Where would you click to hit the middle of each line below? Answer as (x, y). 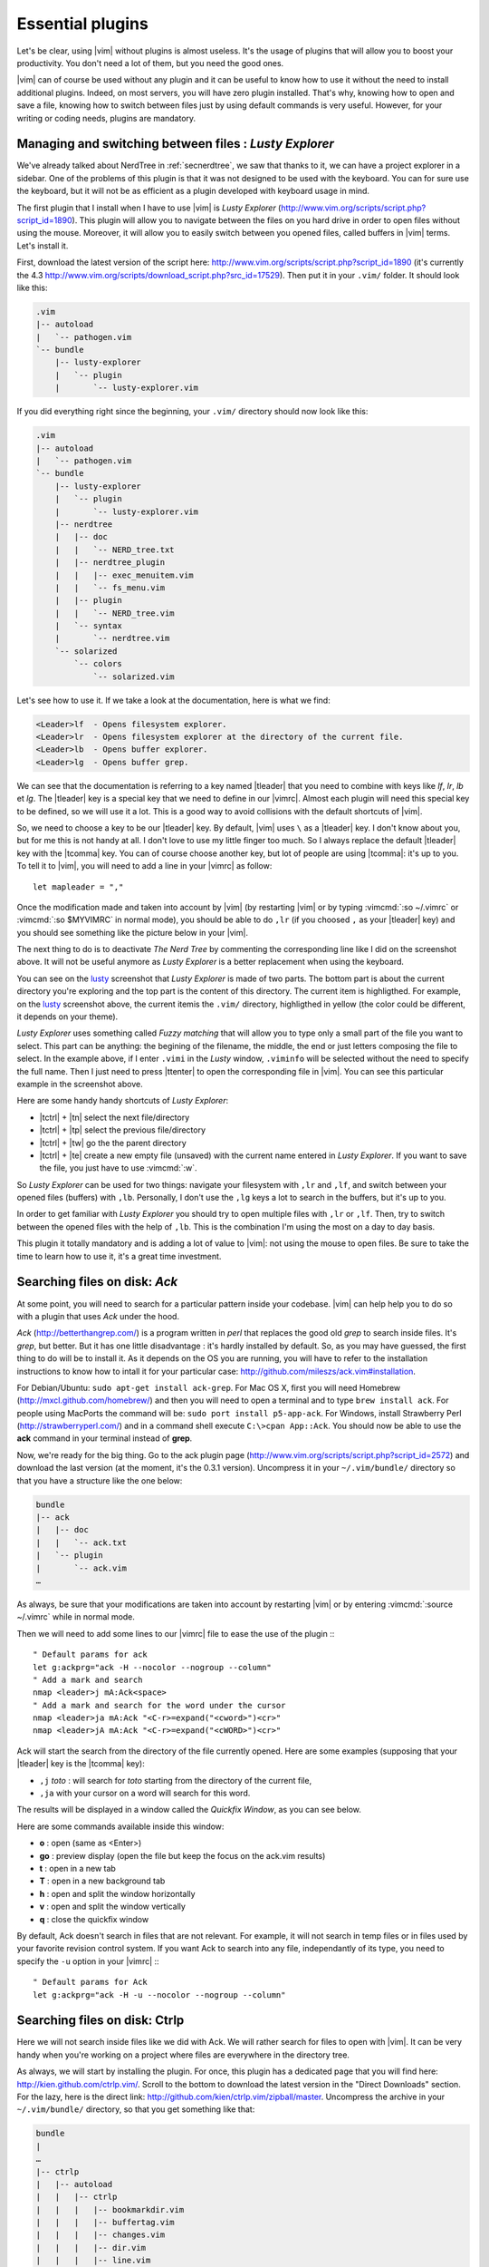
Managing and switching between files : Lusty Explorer (176, 144)
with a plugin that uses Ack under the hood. (98, 1316)
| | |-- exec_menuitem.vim (124, 575)
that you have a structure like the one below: (100, 1480)
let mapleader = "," (78, 887)
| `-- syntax (88, 626)
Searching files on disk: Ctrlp (101, 2021)
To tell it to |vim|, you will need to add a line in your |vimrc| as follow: (144, 866)
